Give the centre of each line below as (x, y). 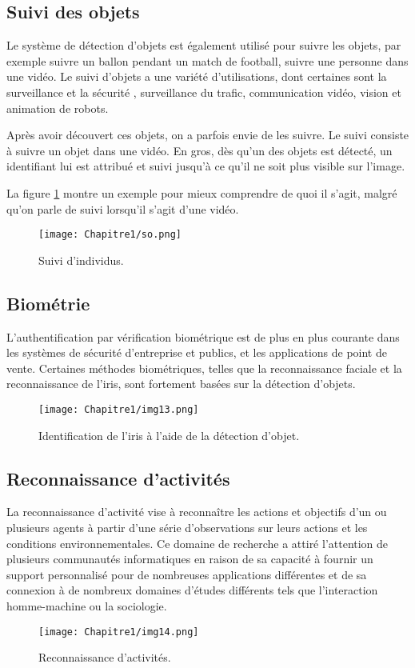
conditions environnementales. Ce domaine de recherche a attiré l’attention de (198, 543)
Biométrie (48, 303)
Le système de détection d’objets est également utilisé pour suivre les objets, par (204, 45)
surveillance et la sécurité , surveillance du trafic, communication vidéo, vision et (204, 92)
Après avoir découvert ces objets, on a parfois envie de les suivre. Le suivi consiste (208, 135)
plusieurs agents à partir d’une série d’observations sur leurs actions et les (187, 528)
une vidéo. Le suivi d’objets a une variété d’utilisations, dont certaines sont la (197, 76)
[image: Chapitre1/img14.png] (119, 632)
